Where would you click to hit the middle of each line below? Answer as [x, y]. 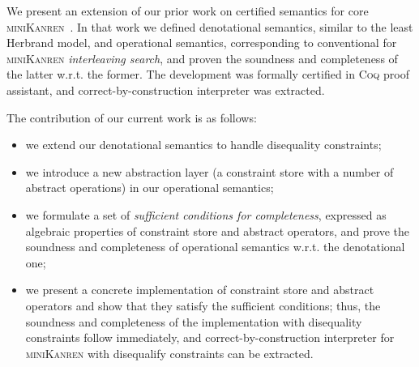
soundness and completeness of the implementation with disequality [194, 321]
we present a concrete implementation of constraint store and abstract [200, 290]
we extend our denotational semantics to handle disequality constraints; [203, 145]
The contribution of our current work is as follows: [132, 117]
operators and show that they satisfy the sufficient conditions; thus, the [203, 305]
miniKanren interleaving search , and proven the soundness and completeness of [202, 58]
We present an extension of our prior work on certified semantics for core [188, 11]
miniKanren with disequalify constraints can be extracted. [169, 353]
